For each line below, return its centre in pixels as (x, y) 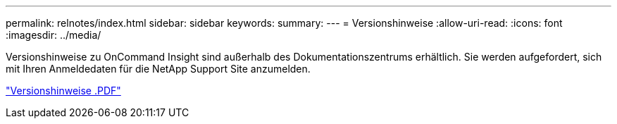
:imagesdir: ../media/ (54, 35)
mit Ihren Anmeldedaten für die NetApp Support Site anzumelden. (158, 69)
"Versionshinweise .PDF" (63, 91)
